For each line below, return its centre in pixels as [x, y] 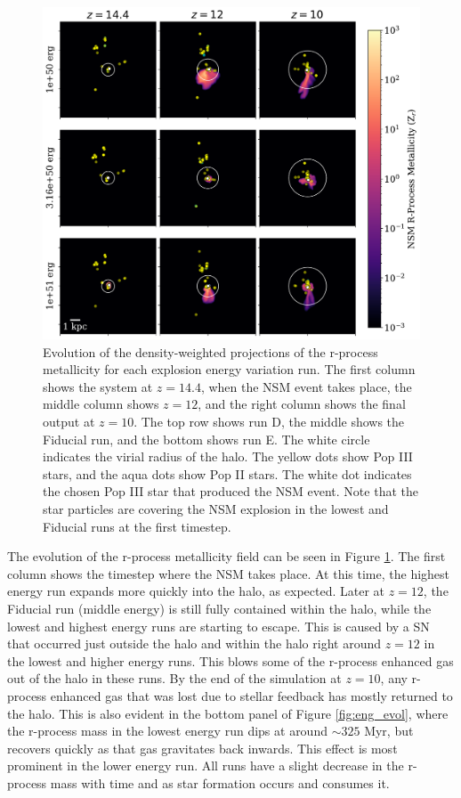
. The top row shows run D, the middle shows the [269, 422]
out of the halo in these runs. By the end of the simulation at [174, 678]
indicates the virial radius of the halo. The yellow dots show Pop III [228, 456]
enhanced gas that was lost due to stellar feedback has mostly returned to [251, 695]
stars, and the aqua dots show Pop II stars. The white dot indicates [227, 473]
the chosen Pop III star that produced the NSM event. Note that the [230, 491]
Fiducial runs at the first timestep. [137, 526]
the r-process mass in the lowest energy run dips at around [167, 731]
